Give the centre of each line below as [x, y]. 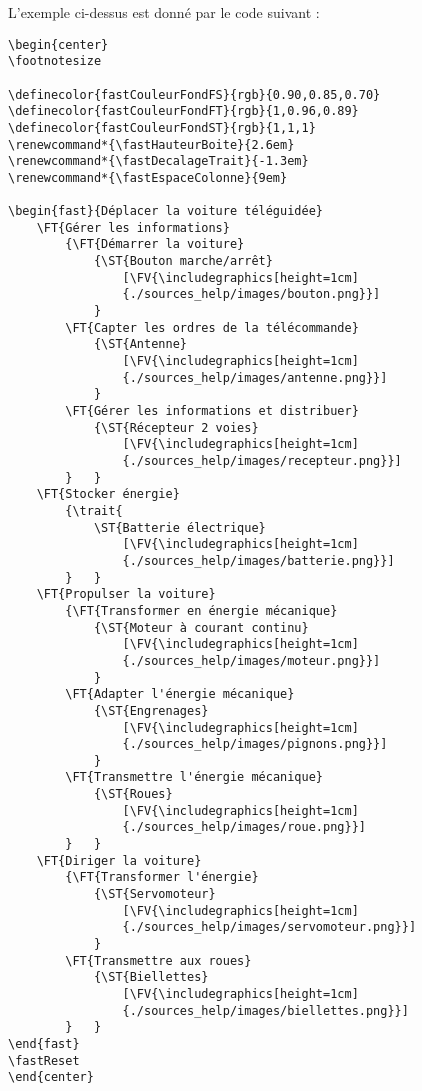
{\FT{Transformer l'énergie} [162, 877]
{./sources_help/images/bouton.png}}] [251, 294]
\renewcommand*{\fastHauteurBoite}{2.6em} [151, 144]
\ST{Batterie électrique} [179, 527]
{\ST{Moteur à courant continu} [201, 627]
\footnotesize [55, 61]
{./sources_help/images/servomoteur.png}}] [269, 927]
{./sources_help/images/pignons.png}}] [255, 744]
